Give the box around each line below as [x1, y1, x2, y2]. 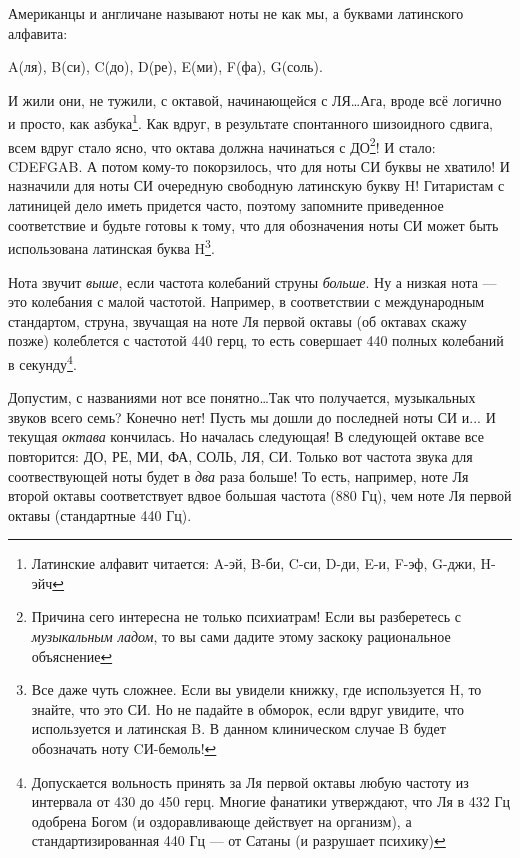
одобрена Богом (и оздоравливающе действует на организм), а [31, 810, 412, 831]
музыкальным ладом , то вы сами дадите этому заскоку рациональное [31, 626, 451, 647]
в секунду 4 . [8, 350, 77, 374]
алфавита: [8, 22, 68, 43]
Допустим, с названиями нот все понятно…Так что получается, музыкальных [8, 387, 476, 408]
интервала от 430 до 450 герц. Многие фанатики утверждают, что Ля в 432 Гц [31, 791, 511, 812]
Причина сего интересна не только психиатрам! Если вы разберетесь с [31, 606, 461, 627]
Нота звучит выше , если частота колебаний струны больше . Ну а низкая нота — [8, 271, 497, 292]
